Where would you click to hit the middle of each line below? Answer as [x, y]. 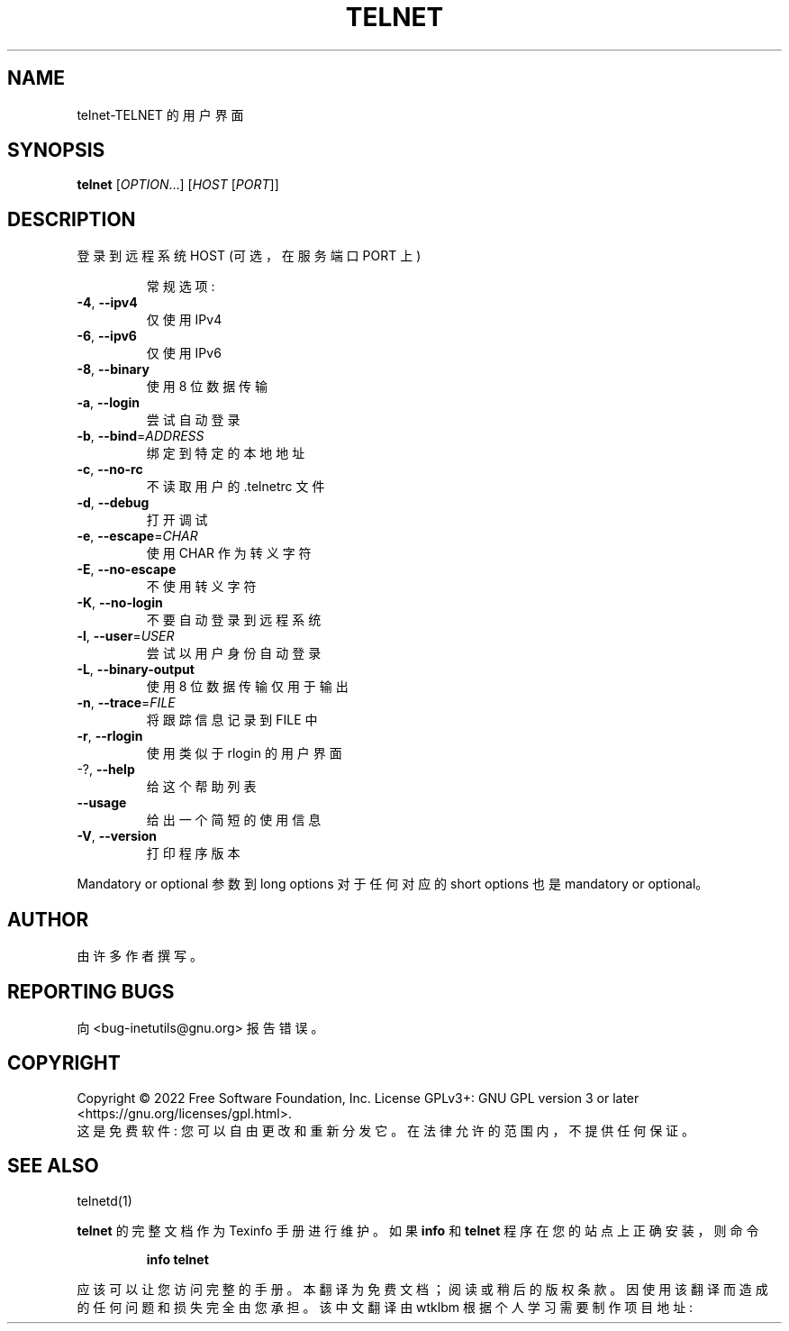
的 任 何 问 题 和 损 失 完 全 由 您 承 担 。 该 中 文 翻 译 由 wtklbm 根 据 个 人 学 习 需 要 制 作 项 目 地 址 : [385, 1307]
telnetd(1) [104, 1200]
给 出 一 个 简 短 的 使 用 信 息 [234, 820]
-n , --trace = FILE [126, 703]
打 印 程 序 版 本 [193, 853]
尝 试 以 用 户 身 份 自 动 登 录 [234, 653]
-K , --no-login [120, 603]
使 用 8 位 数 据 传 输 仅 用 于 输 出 [247, 687]
